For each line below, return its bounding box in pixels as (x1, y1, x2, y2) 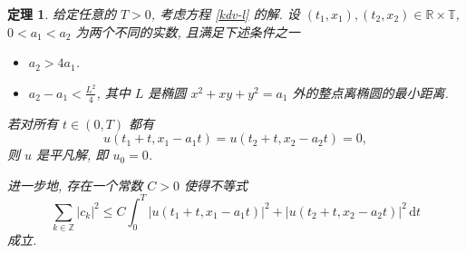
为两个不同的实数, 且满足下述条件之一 (75, 22, 300, 41)
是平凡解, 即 (36, 145, 109, 164)
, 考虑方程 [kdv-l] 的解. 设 (150, 5, 300, 23)
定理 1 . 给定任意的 (7, 5, 116, 23)
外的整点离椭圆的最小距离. (292, 83, 449, 102)
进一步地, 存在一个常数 (7, 175, 143, 194)
